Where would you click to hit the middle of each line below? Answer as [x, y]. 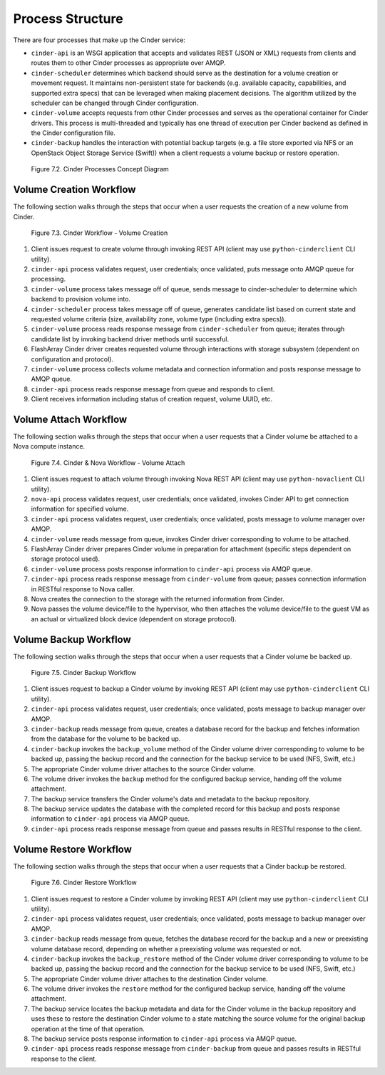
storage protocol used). [66, 559]
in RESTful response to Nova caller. [83, 589]
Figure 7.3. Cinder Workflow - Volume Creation [99, 233]
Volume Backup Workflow [72, 639]
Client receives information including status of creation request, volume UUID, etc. [152, 399]
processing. [48, 279]
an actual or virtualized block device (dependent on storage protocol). [134, 619]
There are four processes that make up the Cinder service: [99, 40]
